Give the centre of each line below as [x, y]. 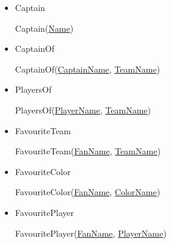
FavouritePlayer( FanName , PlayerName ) [91, 233]
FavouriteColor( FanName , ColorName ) [88, 192]
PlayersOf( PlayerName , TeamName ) [83, 109]
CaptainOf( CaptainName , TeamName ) [88, 69]
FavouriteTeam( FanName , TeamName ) [88, 151]
